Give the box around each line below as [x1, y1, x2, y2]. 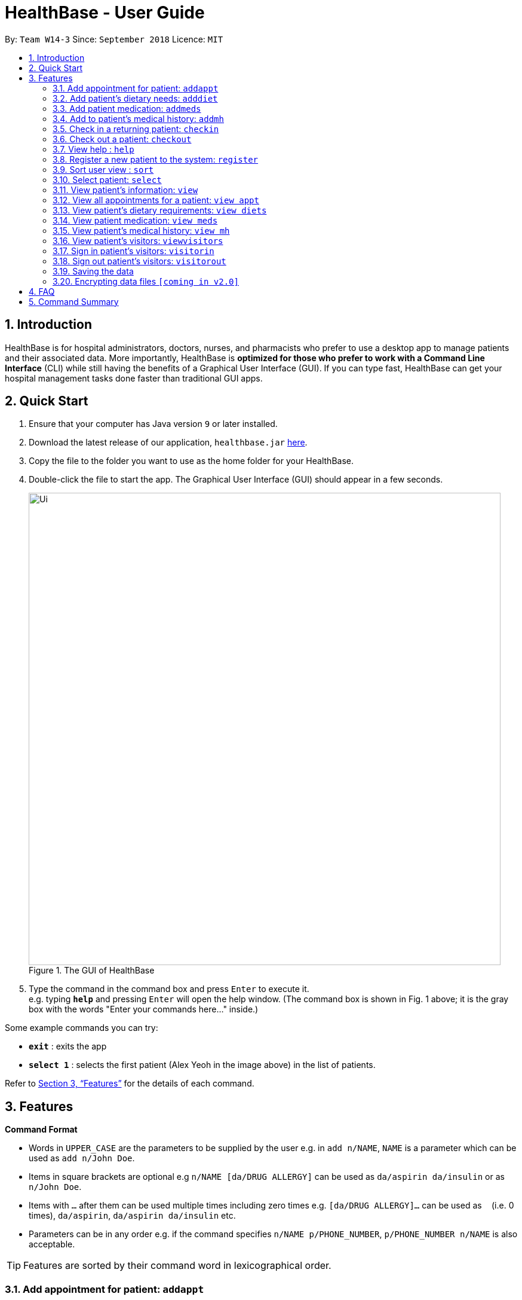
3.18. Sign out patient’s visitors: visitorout [53, 255, 226, 266]
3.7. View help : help [53, 144, 134, 154]
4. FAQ [29, 286, 55, 297]
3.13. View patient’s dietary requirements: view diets [53, 205, 267, 215]
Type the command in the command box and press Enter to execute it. [29, 984, 309, 994]
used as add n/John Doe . [29, 1153, 135, 1164]
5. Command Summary [29, 296, 119, 307]
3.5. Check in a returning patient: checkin [53, 123, 219, 134]
